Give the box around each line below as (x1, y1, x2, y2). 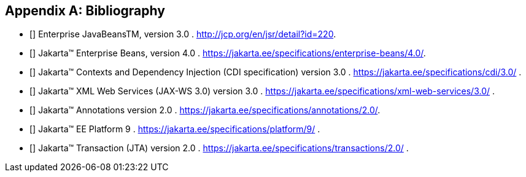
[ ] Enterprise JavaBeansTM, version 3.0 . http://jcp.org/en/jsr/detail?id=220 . (29, 29, 336, 40)
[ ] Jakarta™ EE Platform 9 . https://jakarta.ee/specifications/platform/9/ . (29, 124, 320, 135)
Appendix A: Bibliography (5, 3, 165, 18)
